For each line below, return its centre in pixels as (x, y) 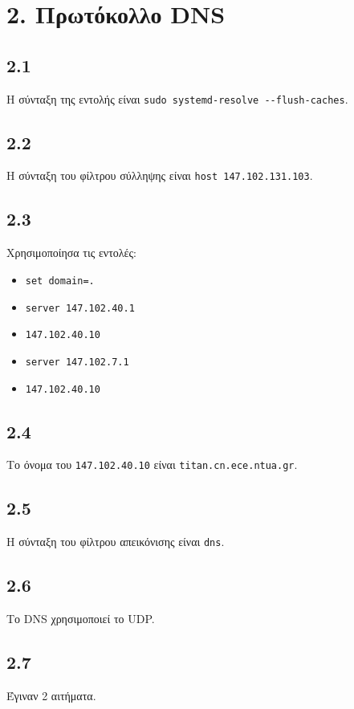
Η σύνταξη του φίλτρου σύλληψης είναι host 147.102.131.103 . (160, 175)
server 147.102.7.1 (77, 362)
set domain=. (60, 281)
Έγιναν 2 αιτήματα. (51, 695)
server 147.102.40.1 (80, 308)
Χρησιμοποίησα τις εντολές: (71, 253)
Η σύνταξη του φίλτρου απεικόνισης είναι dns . (116, 542)
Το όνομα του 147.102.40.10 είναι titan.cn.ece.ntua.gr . (152, 465)
